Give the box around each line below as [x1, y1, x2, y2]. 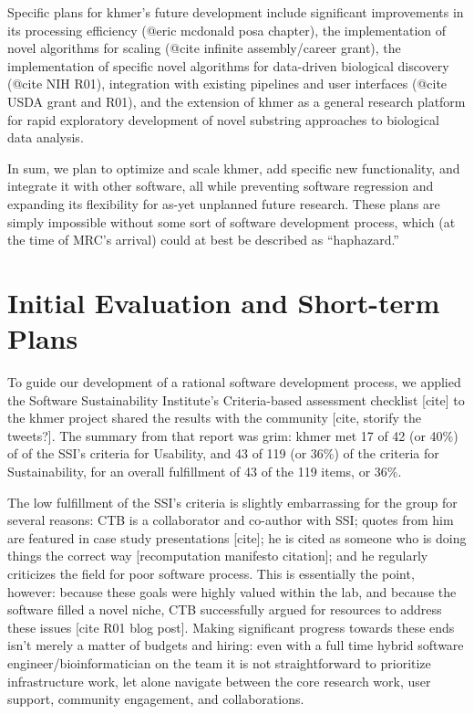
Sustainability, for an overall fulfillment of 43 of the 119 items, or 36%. [7, 462, 402, 480]
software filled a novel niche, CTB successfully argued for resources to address [7, 600, 442, 619]
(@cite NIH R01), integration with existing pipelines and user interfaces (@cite [7, 74, 448, 93]
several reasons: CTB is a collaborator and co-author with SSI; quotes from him [7, 510, 454, 530]
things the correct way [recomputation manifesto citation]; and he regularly [7, 546, 428, 565]
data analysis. [7, 128, 84, 147]
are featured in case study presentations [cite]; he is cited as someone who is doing [7, 528, 467, 547]
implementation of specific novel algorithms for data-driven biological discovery [7, 56, 449, 75]
